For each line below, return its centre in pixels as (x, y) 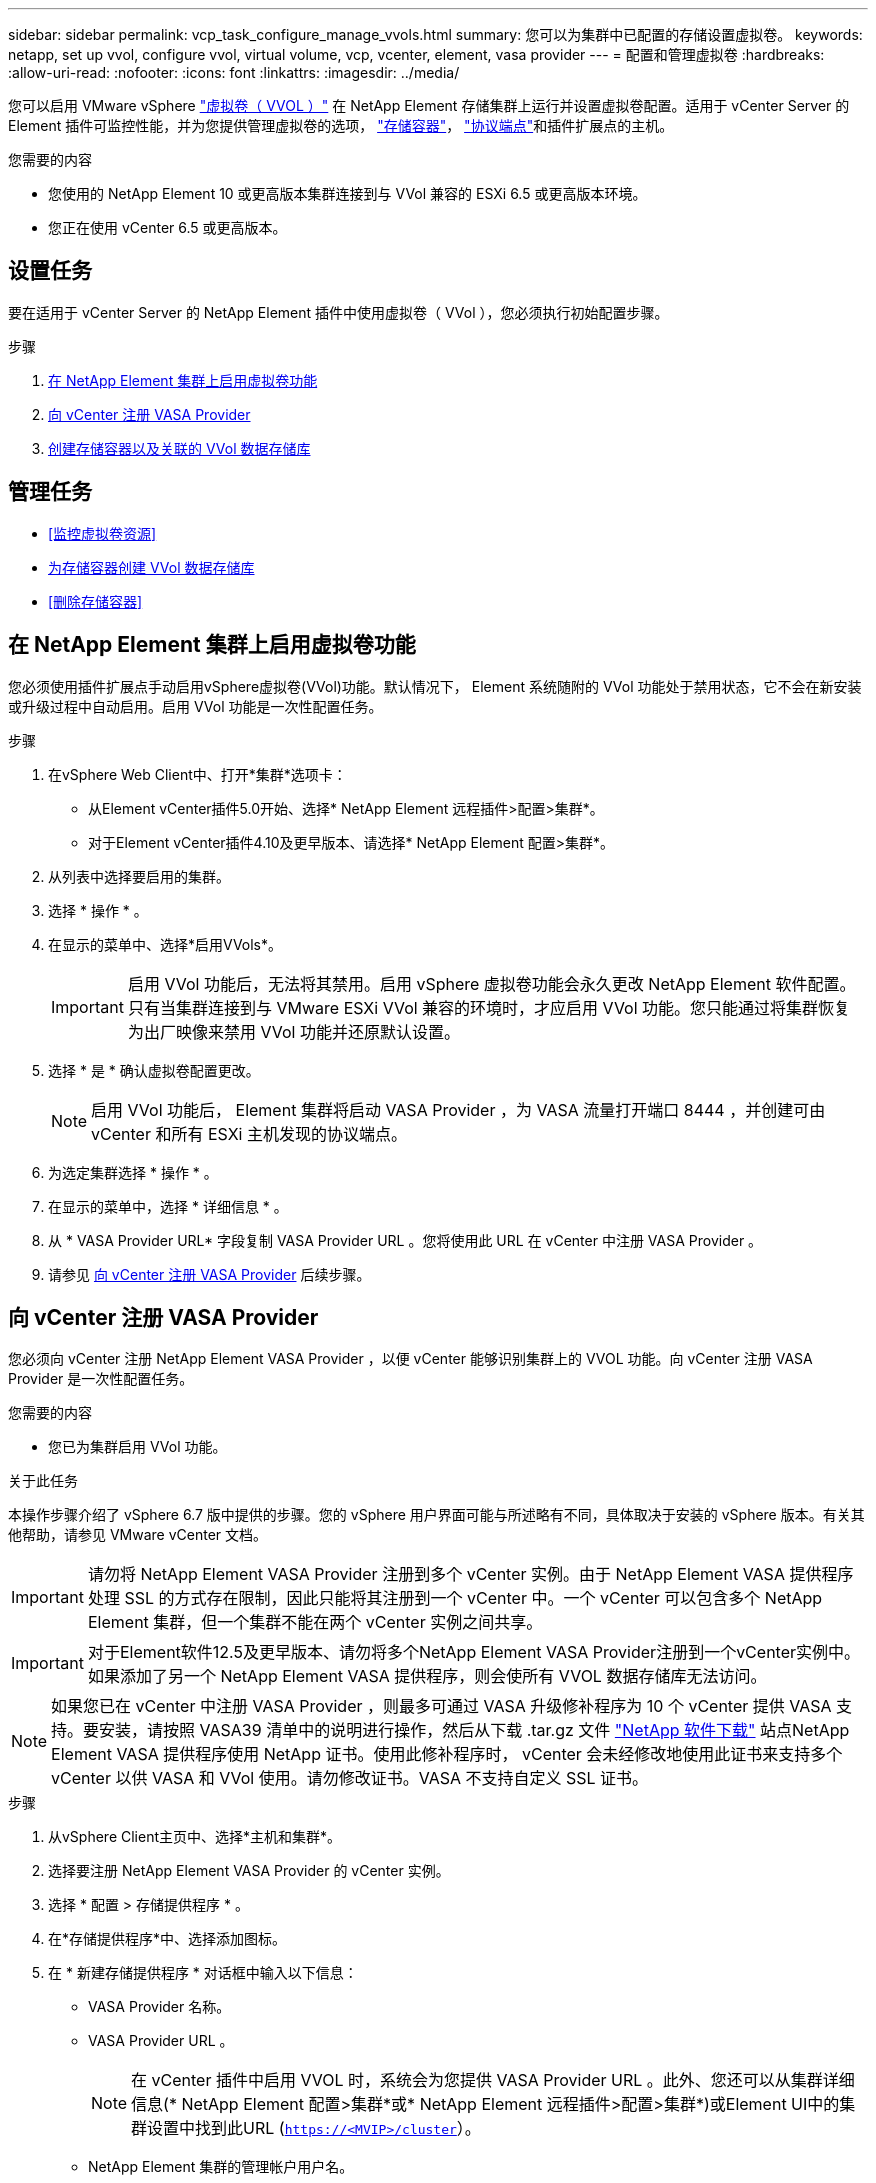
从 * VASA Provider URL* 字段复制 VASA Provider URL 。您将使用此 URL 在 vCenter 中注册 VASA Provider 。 (405, 1240)
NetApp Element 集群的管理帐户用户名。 (221, 2167)
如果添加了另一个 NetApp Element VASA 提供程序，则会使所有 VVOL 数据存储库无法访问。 (427, 1676)
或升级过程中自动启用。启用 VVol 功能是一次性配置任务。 (195, 706)
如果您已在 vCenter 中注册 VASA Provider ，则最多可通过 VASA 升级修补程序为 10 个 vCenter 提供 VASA (441, 1706)
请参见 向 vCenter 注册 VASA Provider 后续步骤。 (209, 1274)
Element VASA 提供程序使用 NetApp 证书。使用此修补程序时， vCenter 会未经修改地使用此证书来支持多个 (447, 1754)
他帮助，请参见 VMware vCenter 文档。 (138, 1535)
